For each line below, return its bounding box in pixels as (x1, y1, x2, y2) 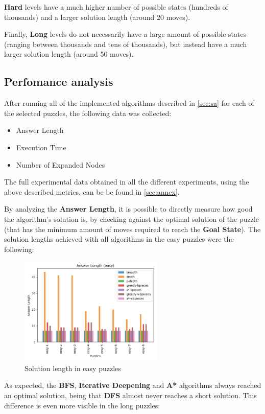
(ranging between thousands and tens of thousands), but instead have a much (4, 38, 247, 49)
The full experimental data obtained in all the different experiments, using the (4, 176, 249, 187)
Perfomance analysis (4, 74, 113, 89)
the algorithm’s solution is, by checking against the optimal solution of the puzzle (4, 213, 259, 224)
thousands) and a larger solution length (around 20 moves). (4, 11, 190, 22)
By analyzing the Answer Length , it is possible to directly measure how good (4, 203, 253, 214)
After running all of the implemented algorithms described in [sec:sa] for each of (4, 98, 254, 108)
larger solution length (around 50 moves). (4, 49, 134, 59)
